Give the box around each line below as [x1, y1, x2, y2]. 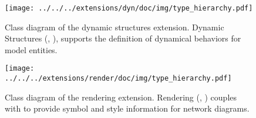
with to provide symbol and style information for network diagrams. [5, 102, 250, 114]
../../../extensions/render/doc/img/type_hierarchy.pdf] [5, 74, 232, 83]
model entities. [5, 43, 58, 55]
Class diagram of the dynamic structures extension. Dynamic [5, 20, 224, 33]
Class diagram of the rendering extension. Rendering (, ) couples [5, 91, 237, 103]
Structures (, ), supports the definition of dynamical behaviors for [5, 32, 241, 44]
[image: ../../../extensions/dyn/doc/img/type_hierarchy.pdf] [5, 4, 253, 12]
